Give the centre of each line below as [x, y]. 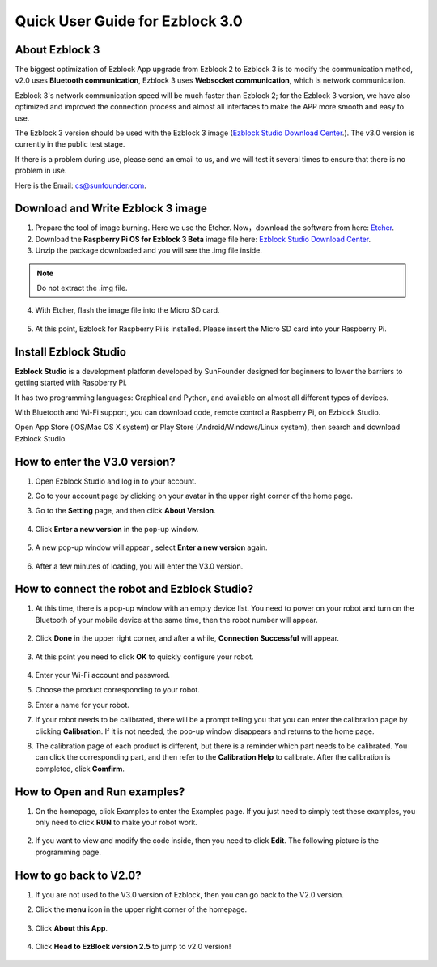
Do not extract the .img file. [82, 288]
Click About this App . [72, 928]
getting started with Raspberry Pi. [71, 383]
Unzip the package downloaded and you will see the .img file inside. [149, 250]
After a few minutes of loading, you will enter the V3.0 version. [139, 566]
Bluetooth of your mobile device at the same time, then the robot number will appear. [177, 620]
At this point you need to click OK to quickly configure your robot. [144, 657]
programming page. [68, 852]
